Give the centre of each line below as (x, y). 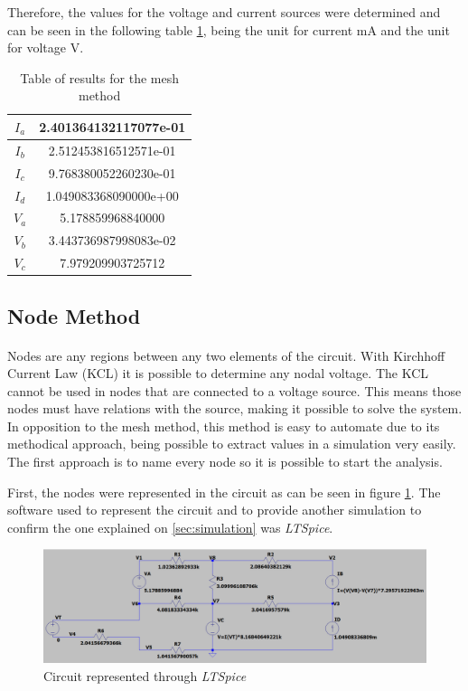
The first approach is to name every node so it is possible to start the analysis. (225, 462)
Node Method (74, 315)
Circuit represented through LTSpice (145, 675)
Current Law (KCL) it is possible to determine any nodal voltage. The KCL (218, 373)
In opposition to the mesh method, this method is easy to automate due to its (224, 426)
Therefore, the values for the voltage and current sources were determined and (224, 12)
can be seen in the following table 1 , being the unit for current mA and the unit (229, 29)
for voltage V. (46, 47)
